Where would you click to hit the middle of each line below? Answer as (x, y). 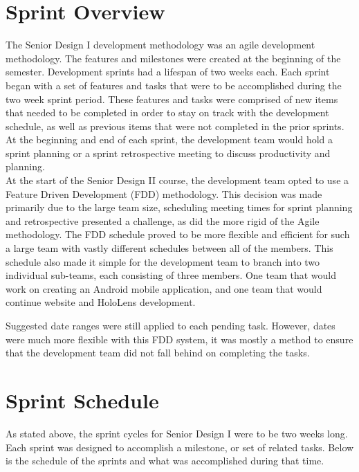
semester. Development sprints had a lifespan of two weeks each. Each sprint (168, 72)
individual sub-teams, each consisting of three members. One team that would (171, 275)
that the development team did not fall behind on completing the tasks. (158, 353)
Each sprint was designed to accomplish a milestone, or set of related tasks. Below (180, 447)
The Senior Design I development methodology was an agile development (160, 45)
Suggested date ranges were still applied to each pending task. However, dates (171, 325)
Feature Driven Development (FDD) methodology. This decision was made (164, 193)
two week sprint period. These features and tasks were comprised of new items (172, 99)
